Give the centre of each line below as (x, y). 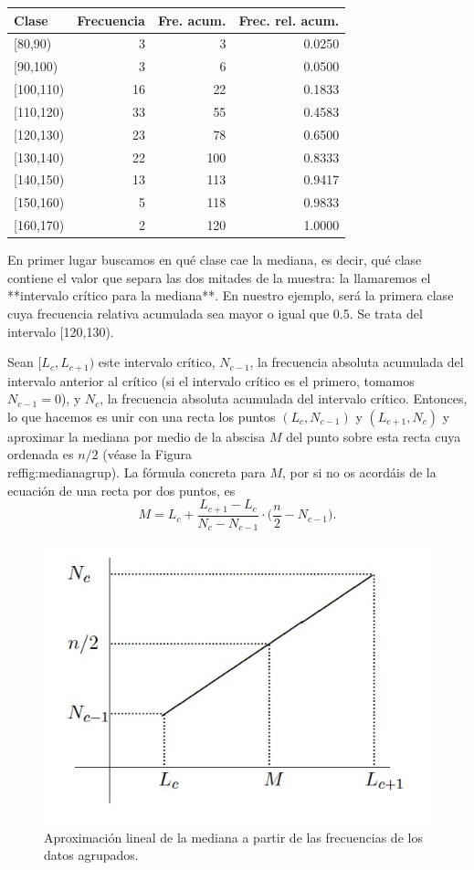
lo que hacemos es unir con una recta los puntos (142, 416)
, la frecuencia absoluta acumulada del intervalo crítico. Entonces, (284, 398)
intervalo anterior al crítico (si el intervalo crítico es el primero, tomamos (211, 380)
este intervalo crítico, (157, 362)
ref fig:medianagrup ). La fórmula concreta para (137, 472)
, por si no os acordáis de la (359, 472)
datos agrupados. (91, 855)
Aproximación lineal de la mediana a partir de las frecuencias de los (233, 837)
